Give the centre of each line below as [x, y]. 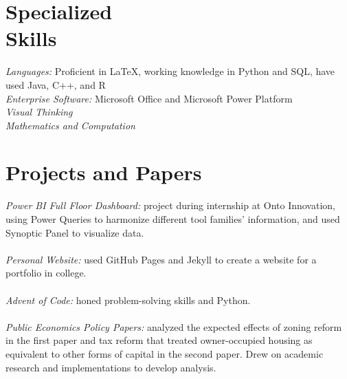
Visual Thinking [39, 112]
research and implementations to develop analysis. [111, 367]
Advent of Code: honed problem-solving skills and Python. [128, 300]
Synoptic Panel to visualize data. [75, 232]
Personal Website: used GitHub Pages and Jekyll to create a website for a [161, 259]
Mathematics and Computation [70, 125]
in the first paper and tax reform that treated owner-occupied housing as [159, 340]
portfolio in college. [46, 273]
